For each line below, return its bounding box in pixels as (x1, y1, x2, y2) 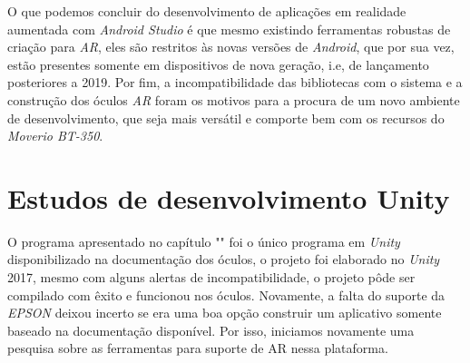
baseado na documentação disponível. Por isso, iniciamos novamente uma (7, 320, 415, 339)
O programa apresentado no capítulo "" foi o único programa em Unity (7, 231, 400, 250)
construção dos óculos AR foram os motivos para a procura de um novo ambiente (7, 90, 460, 109)
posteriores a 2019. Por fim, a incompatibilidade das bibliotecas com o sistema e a (7, 73, 463, 92)
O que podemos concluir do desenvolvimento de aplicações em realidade (7, 2, 406, 20)
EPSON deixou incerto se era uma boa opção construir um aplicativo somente (7, 303, 442, 322)
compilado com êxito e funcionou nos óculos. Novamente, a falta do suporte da (7, 285, 446, 304)
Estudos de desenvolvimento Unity (7, 179, 450, 216)
